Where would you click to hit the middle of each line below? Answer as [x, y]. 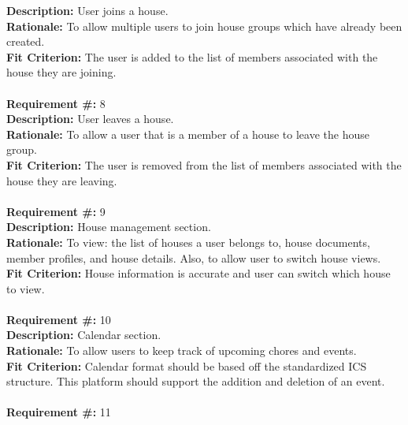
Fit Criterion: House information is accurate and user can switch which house [198, 273]
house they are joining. [61, 72]
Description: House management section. [109, 227]
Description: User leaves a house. [90, 119]
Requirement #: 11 [59, 412]
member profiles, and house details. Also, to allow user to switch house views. [194, 257]
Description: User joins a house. [87, 10]
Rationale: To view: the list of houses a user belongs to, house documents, [188, 242]
